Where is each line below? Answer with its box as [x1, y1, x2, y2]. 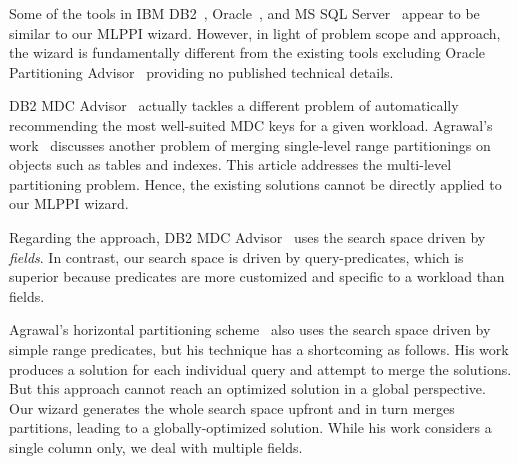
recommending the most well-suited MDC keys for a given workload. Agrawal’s [9, 114, 493, 135]
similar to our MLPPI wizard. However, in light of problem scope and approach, [9, 22, 501, 43]
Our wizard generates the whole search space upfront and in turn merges [9, 397, 455, 418]
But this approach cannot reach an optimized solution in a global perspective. [9, 378, 486, 399]
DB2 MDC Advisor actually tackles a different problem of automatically [9, 95, 459, 116]
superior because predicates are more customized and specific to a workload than [9, 266, 505, 287]
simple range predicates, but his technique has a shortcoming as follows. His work [9, 338, 509, 359]
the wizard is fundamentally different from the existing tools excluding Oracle [9, 42, 486, 63]
